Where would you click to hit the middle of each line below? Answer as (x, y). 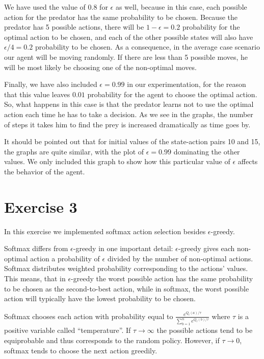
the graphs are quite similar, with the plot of (74, 151)
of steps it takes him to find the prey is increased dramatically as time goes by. (127, 124)
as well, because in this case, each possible (181, 7)
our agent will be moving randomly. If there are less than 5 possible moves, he (126, 57)
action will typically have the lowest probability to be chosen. (100, 298)
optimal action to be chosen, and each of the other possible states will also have (129, 37)
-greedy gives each (206, 248)
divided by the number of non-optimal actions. (180, 258)
